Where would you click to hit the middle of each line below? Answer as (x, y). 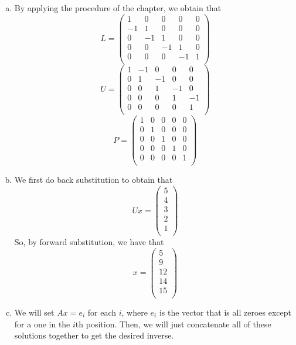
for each (102, 312)
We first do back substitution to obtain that (93, 180)
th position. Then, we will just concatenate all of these (173, 324)
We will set (34, 312)
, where (135, 312)
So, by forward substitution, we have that (89, 242)
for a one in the (42, 324)
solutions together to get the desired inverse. (94, 335)
